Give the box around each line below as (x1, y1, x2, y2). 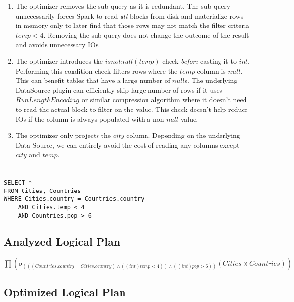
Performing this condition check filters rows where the (15, 65, 178, 76)
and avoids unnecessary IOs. (15, 39, 100, 50)
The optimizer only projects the (15, 130, 111, 140)
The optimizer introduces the (15, 55, 103, 66)
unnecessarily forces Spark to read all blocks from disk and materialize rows (15, 10, 244, 21)
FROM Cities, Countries (4, 187, 81, 194)
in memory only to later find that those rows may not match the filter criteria (15, 20, 249, 30)
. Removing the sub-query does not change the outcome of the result (43, 29, 249, 40)
